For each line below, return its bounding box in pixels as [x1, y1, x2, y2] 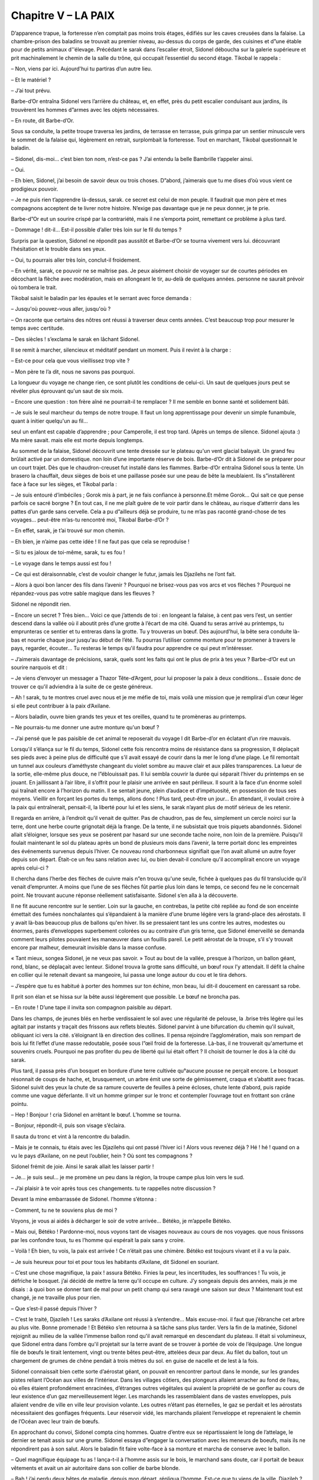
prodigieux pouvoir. [11, 185, 58, 192]
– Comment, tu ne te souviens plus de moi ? [11, 1206, 118, 1214]
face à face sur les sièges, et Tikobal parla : [11, 480, 118, 488]
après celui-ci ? [11, 864, 49, 871]
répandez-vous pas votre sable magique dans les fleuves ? [11, 590, 155, 597]
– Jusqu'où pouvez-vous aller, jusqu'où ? [11, 305, 111, 313]
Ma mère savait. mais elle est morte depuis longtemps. [11, 436, 144, 443]
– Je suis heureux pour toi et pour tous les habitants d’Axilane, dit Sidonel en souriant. [11, 1258, 220, 1265]
